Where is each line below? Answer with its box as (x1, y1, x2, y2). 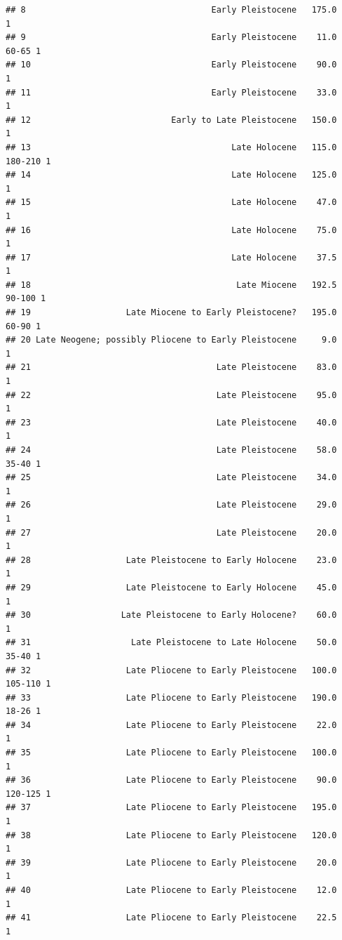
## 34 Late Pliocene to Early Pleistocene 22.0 (6, 720, 337, 730)
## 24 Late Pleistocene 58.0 (6, 445, 337, 455)
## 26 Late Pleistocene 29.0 (6, 500, 337, 510)
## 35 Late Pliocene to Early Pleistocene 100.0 (6, 748, 337, 758)
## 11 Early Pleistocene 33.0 (6, 87, 337, 98)
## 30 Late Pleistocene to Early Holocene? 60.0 (6, 610, 337, 621)
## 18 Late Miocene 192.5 (6, 279, 337, 290)
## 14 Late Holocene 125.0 (6, 170, 337, 180)
